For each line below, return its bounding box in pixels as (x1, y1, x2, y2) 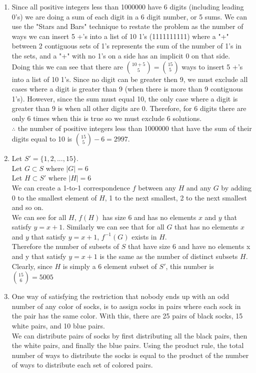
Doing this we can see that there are (11, 61, 123, 71)
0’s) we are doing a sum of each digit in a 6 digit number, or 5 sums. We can (11, 11, 247, 21)
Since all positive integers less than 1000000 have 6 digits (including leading (11, 1, 244, 11)
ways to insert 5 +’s (181, 61, 243, 71)
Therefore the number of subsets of (11, 241, 119, 251)
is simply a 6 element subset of (62, 260, 157, 271)
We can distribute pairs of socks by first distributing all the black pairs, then (11, 330, 247, 340)
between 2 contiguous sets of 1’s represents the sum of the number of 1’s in (11, 40, 241, 51)
